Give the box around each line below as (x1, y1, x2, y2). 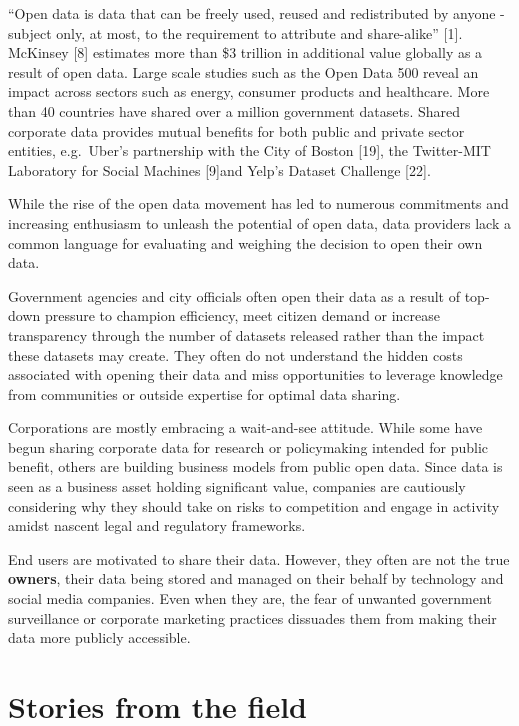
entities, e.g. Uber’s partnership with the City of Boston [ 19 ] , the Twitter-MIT (8, 140, 491, 161)
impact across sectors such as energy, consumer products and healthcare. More (8, 81, 490, 102)
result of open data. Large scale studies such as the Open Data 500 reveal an (8, 61, 479, 82)
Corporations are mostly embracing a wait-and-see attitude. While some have (8, 417, 483, 438)
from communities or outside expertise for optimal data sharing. (8, 383, 401, 404)
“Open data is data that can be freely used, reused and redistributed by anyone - (8, 3, 505, 23)
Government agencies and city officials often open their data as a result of (8, 285, 460, 306)
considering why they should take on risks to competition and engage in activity (8, 495, 500, 516)
